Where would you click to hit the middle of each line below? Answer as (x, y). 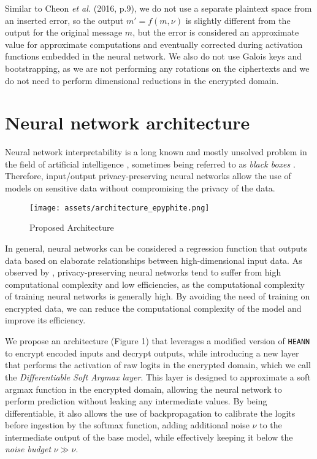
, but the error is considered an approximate (216, 32)
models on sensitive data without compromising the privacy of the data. (140, 188)
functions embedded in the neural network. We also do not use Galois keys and (153, 56)
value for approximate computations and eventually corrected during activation (154, 44)
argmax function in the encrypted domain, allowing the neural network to (143, 389)
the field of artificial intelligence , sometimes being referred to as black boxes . (150, 164)
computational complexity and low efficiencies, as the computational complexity (155, 284)
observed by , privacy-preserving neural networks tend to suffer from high (143, 272)
